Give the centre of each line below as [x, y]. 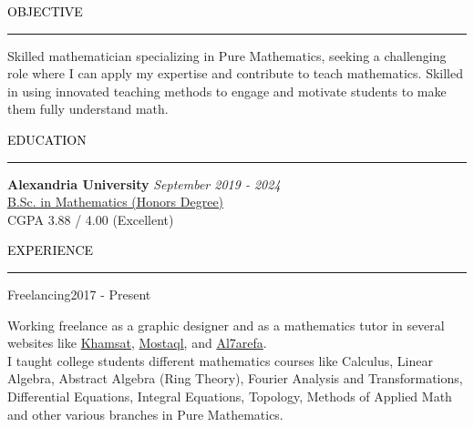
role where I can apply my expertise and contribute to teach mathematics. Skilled [236, 73]
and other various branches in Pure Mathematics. [145, 414]
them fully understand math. [88, 109]
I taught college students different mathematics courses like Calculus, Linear [220, 360]
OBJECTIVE [45, 11]
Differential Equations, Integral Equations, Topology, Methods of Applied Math [230, 396]
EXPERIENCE [51, 250]
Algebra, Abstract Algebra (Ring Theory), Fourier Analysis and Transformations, [235, 378]
